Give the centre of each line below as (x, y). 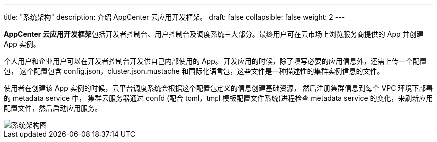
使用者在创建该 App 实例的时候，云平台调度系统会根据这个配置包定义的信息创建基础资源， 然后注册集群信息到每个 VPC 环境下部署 (218, 88)
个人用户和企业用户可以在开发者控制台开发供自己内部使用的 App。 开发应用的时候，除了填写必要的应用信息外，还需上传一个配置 (215, 61)
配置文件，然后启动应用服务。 (53, 108)
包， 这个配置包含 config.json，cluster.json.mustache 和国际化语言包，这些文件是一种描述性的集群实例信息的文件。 (194, 71)
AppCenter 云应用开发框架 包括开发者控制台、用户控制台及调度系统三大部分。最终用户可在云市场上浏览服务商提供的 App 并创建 (214, 34)
